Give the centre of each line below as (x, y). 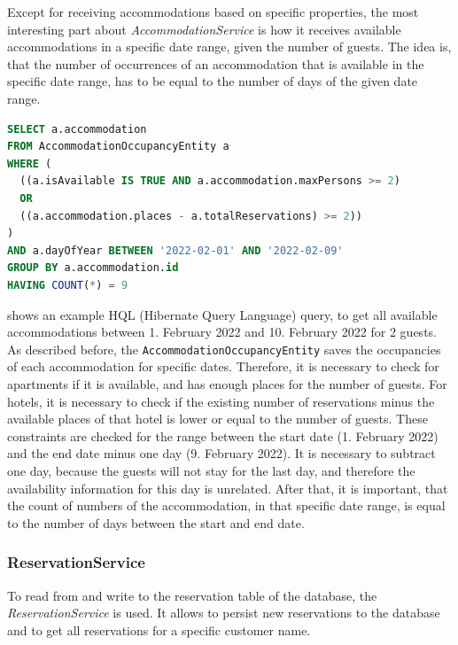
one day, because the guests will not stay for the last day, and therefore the (211, 470)
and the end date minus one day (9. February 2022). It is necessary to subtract (221, 453)
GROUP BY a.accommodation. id (93, 268)
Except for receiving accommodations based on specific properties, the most (213, 12)
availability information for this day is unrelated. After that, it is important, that (228, 488)
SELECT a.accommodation (77, 129)
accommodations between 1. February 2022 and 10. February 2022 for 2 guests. (222, 332)
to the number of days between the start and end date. (156, 522)
